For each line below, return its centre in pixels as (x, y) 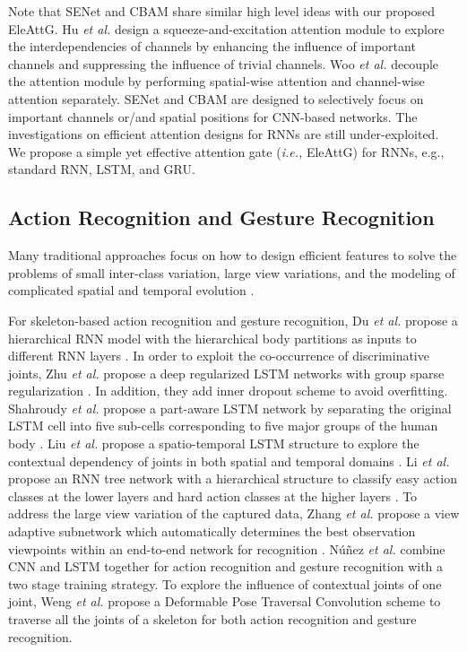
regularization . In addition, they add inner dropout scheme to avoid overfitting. (228, 391)
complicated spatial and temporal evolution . (131, 290)
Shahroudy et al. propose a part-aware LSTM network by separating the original (230, 408)
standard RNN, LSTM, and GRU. (102, 169)
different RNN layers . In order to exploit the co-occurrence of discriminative (219, 356)
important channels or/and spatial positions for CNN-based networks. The (213, 116)
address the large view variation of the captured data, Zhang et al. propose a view (234, 513)
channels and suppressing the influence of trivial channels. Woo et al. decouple (224, 63)
